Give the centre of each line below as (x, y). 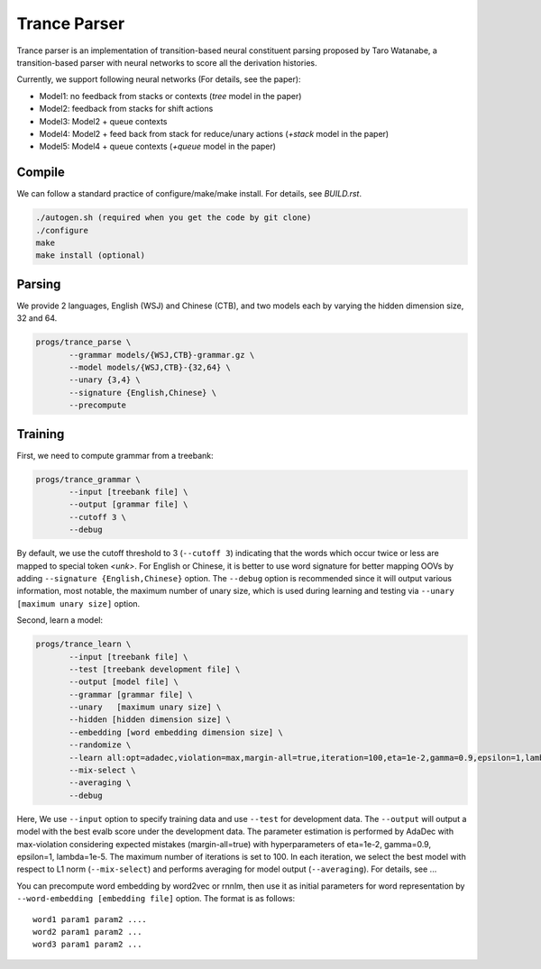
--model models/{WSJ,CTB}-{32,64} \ (150, 367)
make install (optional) (91, 256)
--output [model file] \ (124, 682)
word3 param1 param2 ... (87, 945)
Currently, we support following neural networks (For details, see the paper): (159, 79)
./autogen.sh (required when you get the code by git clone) (174, 218)
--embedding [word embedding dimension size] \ (176, 732)
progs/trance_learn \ (83, 644)
